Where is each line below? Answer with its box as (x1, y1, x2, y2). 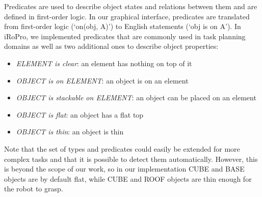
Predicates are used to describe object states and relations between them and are (4, 1, 257, 11)
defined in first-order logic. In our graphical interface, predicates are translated (4, 11, 250, 21)
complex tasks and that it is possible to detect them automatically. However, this (4, 153, 258, 164)
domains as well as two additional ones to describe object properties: (4, 41, 219, 51)
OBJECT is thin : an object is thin (16, 126, 124, 137)
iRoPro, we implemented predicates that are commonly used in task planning (4, 31, 246, 41)
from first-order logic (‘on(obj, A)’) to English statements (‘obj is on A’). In (4, 21, 241, 32)
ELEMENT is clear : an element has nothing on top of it (16, 58, 192, 68)
